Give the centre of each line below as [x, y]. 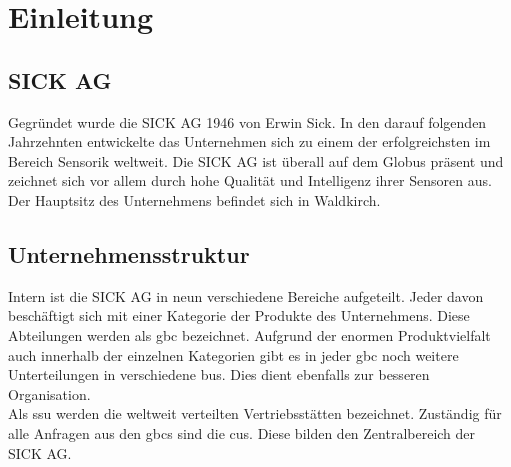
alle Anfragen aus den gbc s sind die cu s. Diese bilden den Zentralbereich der [242, 432]
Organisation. [49, 393]
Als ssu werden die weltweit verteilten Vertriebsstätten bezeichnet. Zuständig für [255, 413]
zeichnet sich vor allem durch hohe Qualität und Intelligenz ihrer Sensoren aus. [250, 180]
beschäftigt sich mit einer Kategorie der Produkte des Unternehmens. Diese [239, 315]
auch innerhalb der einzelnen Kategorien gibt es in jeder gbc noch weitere [233, 354]
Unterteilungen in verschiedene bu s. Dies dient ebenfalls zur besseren [219, 374]
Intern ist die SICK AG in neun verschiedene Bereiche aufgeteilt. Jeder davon [246, 295]
